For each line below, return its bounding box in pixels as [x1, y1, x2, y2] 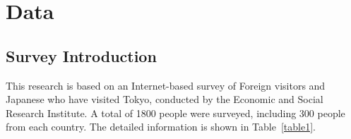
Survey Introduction [6, 44, 157, 66]
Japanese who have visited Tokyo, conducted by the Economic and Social [6, 92, 323, 107]
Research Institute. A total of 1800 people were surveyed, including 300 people [6, 105, 345, 120]
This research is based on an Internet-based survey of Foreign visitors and [6, 78, 326, 92]
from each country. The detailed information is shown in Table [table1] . [6, 119, 316, 134]
